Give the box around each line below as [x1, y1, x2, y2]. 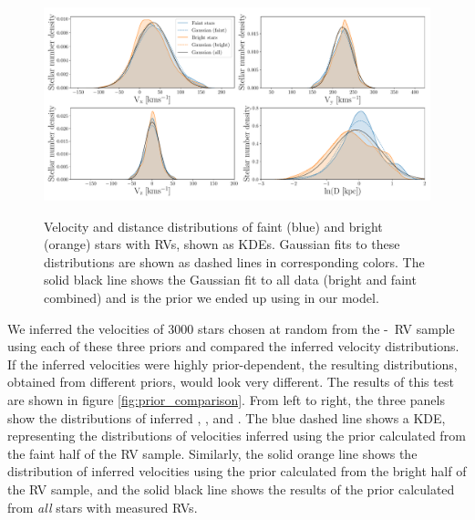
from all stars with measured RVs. [7, 497, 198, 516]
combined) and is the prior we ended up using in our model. [44, 287, 379, 307]
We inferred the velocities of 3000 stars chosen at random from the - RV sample [7, 318, 455, 338]
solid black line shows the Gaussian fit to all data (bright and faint [44, 270, 417, 289]
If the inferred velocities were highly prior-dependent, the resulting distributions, [7, 354, 458, 373]
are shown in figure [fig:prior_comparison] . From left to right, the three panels [7, 390, 445, 409]
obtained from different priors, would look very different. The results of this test [7, 372, 454, 391]
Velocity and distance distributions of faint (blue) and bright [44, 216, 383, 235]
